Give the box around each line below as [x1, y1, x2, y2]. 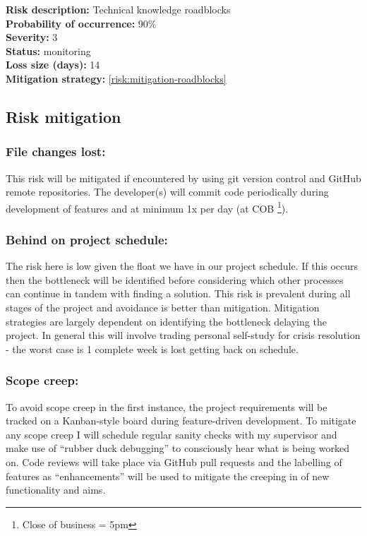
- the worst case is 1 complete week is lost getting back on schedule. [6, 341, 299, 356]
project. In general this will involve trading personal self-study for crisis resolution [6, 328, 361, 343]
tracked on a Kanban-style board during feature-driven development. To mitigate [6, 413, 356, 428]
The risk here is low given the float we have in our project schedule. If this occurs [6, 258, 359, 273]
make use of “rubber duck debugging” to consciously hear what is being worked [6, 441, 349, 455]
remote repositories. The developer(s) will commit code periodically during [6, 184, 329, 199]
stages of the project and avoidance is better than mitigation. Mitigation [6, 300, 320, 314]
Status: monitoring [6, 43, 91, 58]
